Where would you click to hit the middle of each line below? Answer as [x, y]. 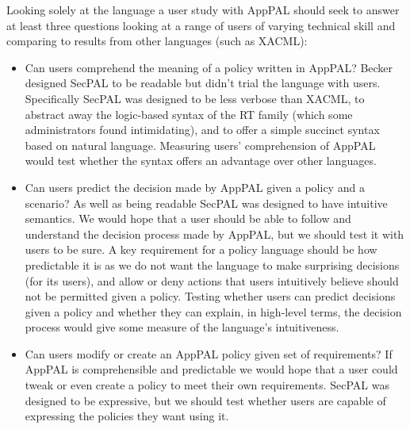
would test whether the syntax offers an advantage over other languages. [201, 161]
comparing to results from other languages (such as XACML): [157, 41]
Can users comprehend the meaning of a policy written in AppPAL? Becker [209, 67]
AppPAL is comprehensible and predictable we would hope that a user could [211, 369]
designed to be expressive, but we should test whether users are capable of [205, 400]
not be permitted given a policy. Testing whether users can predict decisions [210, 296]
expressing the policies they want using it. [127, 416]
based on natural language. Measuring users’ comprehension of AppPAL [200, 145]
